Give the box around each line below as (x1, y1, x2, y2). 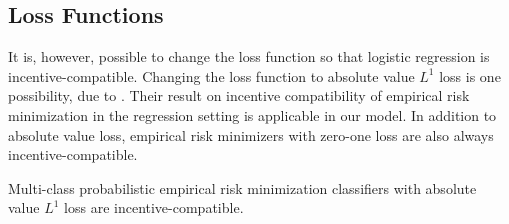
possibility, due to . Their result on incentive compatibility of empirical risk (8, 85, 470, 106)
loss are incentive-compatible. (64, 197, 244, 218)
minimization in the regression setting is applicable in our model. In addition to (8, 104, 497, 125)
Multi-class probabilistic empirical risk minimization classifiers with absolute (8, 177, 477, 198)
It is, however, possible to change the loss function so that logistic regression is (8, 46, 490, 67)
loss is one (439, 65, 501, 86)
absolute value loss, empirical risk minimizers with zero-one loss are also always (8, 124, 494, 145)
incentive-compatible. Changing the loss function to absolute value (8, 65, 415, 86)
